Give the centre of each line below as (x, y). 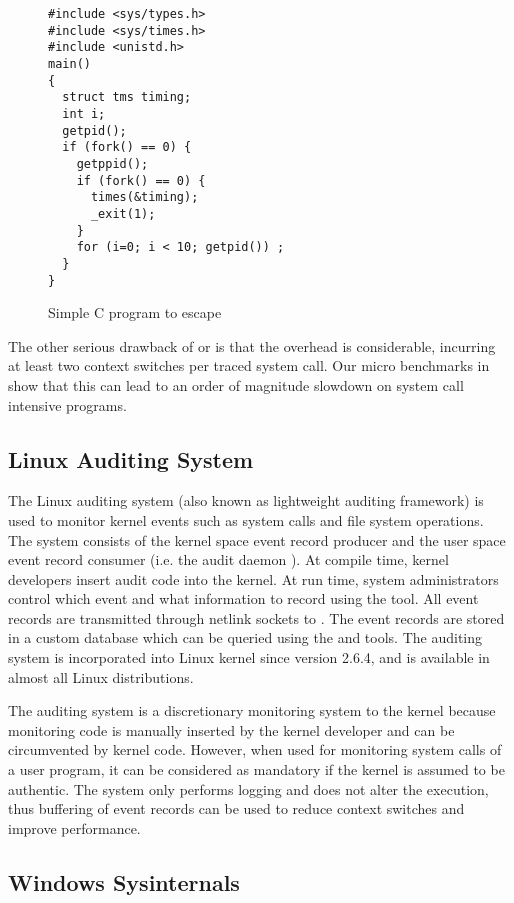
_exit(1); (123, 213)
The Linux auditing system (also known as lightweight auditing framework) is (246, 500)
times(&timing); (144, 197)
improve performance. (74, 827)
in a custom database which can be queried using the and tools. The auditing (245, 637)
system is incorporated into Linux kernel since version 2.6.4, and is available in (249, 657)
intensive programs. (67, 404)
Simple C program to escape (135, 312)
